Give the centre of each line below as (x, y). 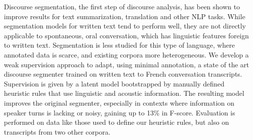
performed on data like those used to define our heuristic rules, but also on (116, 122)
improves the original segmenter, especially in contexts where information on (119, 102)
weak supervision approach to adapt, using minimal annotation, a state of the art (127, 64)
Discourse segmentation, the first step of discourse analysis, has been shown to (122, 6)
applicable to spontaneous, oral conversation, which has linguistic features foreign (126, 35)
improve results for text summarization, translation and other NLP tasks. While (125, 16)
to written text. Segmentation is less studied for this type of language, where (119, 45)
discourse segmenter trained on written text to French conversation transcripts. (123, 74)
